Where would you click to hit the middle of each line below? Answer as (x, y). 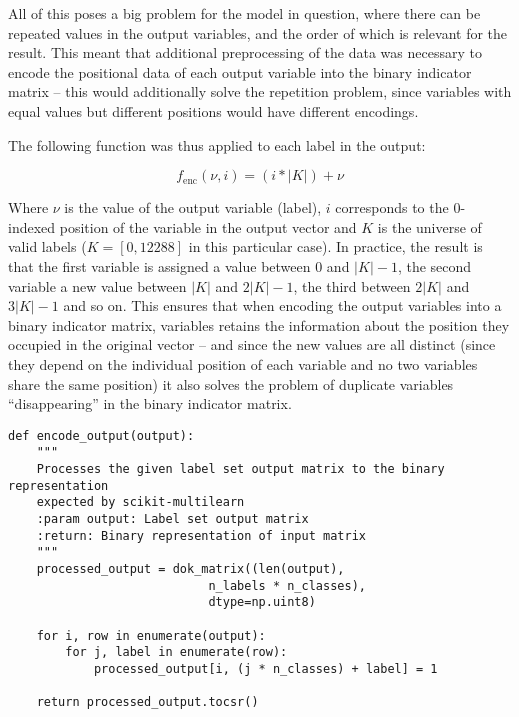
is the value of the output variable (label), (193, 207)
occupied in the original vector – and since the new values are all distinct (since (252, 344)
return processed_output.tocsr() (147, 702)
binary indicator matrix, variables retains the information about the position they (259, 324)
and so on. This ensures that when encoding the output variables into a (282, 305)
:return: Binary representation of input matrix (201, 535)
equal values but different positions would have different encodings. (213, 110)
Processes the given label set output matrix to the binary (240, 469)
